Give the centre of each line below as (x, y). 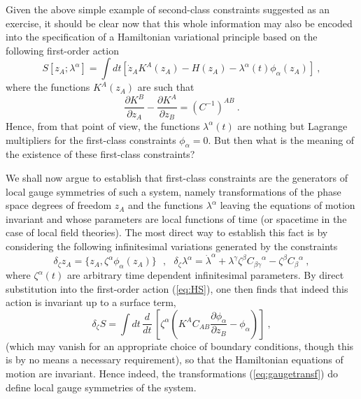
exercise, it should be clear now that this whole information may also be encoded (179, 23)
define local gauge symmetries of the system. (101, 387)
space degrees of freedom (59, 205)
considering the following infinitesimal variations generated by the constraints (172, 246)
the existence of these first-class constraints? (100, 154)
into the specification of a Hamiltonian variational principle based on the (162, 37)
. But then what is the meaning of (281, 139)
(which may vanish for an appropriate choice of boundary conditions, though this (180, 346)
